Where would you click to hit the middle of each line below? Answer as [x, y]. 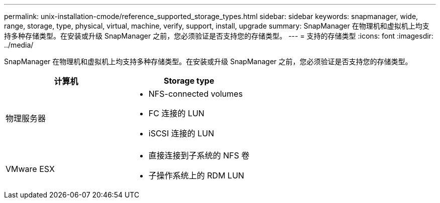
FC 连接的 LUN [176, 113]
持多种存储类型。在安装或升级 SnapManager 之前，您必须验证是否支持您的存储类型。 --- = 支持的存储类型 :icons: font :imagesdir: [219, 36]
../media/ [19, 45]
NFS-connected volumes [196, 94]
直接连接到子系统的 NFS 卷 [199, 155]
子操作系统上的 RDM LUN [196, 175]
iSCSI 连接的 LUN [181, 133]
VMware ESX [30, 169]
